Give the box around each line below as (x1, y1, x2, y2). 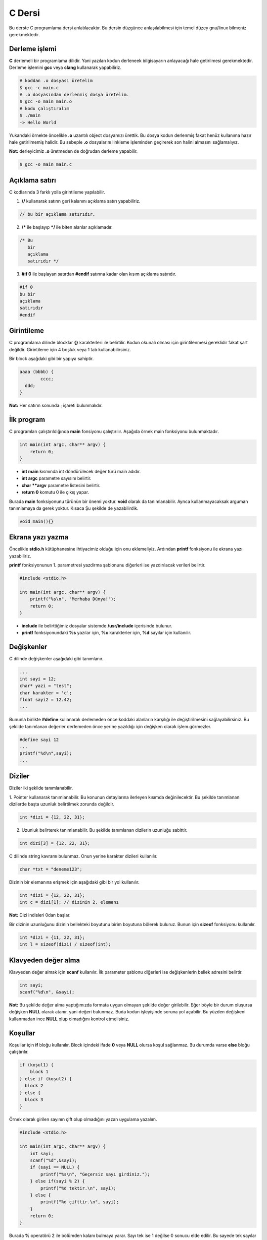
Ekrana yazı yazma (9, 533, 69, 542)
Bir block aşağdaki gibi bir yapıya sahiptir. (9, 356, 94, 362)
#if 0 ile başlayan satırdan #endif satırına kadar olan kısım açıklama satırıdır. (21, 271, 177, 277)
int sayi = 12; (19, 676, 56, 682)
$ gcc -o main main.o (19, 99, 72, 104)
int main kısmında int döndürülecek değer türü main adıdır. (21, 468, 141, 474)
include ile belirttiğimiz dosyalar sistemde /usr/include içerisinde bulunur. (21, 623, 173, 629)
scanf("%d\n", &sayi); (19, 990, 75, 995)
